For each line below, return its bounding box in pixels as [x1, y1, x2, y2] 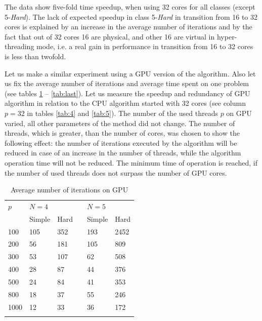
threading [5, 41, 34, 52]
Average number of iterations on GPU [10, 184, 128, 195]
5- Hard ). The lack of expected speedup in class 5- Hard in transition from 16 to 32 [5, 11, 258, 22]
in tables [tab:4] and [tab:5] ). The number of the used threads [27, 107, 218, 118]
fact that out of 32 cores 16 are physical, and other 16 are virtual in [5, 31, 215, 42]
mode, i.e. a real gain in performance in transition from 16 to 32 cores [36, 41, 253, 52]
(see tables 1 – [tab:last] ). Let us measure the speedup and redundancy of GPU [5, 88, 250, 98]
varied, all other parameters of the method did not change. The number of [5, 117, 235, 128]
